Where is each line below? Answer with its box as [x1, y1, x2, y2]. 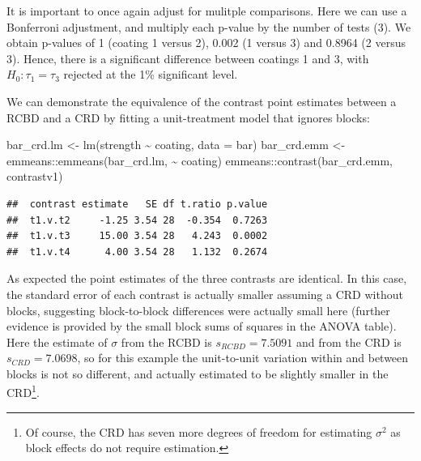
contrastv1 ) [6, 168, 63, 185]
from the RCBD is [121, 333, 212, 350]
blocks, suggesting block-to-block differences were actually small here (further [6, 301, 390, 318]
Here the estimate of [6, 333, 108, 350]
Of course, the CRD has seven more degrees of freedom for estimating [25, 423, 372, 440]
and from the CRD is [296, 333, 402, 350]
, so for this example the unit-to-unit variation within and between [77, 349, 409, 366]
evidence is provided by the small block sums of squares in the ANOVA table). [6, 318, 397, 335]
